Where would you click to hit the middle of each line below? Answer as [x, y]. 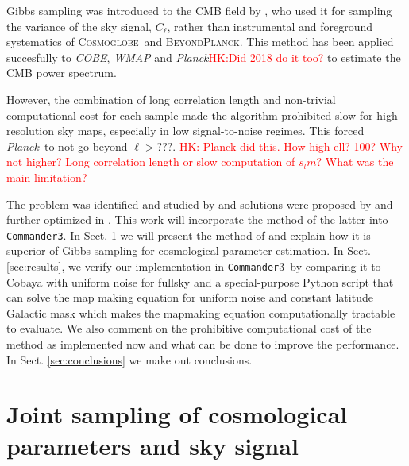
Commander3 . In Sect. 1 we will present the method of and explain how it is [189, 235]
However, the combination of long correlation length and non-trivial [171, 99]
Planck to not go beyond [67, 146]
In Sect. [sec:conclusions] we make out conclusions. [129, 359]
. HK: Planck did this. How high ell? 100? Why [287, 146]
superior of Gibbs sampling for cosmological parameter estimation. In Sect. [189, 250]
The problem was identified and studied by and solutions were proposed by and [200, 204]
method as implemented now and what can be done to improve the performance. [203, 344]
